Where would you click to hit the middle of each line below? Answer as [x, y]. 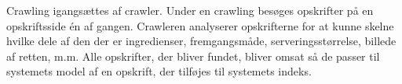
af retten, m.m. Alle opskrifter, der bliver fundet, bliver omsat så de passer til [193, 56]
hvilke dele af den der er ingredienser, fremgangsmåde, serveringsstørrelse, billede [201, 41]
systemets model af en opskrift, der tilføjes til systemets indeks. [159, 71]
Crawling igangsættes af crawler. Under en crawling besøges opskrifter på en [190, 10]
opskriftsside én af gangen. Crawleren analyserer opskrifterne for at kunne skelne [200, 25]
